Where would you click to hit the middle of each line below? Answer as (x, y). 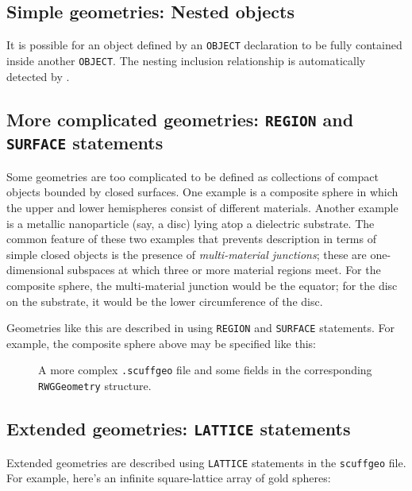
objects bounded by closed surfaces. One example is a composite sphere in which (202, 192)
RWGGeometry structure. (95, 386)
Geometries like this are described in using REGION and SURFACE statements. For (201, 328)
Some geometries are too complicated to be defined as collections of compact (193, 176)
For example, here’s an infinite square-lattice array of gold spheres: (169, 478)
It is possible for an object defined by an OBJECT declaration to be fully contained (204, 45)
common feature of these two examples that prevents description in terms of (191, 239)
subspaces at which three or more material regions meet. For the (224, 270)
